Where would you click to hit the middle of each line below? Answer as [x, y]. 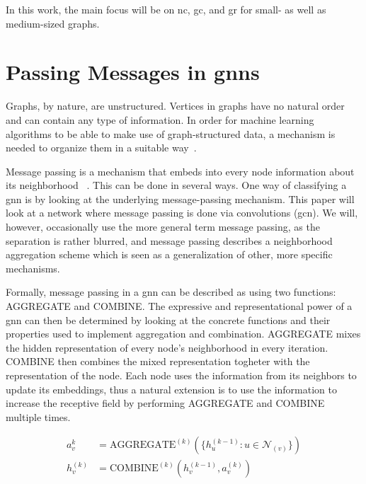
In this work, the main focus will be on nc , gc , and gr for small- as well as [166, 9]
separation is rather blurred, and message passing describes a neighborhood [169, 240]
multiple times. [38, 416]
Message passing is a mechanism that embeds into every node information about [180, 171]
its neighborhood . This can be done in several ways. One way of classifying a [176, 185]
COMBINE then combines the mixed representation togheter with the [158, 361]
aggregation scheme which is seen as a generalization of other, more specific [169, 254]
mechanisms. [33, 268]
